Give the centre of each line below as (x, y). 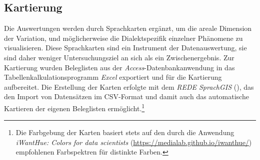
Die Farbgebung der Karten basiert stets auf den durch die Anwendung (125, 132)
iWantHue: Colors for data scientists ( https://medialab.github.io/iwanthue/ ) (134, 142)
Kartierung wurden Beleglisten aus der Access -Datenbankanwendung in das (119, 67)
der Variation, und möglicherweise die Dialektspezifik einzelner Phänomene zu (123, 38)
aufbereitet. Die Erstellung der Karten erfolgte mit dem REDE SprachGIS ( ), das (129, 86)
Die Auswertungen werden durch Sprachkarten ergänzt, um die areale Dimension (128, 28)
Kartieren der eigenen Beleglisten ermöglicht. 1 (74, 107)
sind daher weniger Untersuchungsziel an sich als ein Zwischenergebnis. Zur (119, 57)
